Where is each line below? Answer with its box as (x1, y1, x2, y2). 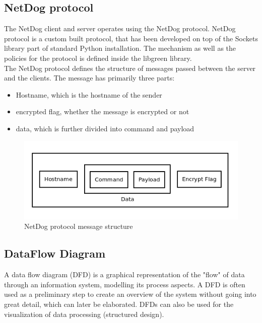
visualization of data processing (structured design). (4, 308, 164, 319)
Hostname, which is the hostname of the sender (16, 89, 162, 100)
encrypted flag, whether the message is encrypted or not (16, 106, 189, 117)
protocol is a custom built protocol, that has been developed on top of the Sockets (4, 33, 258, 43)
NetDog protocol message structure (24, 221, 133, 231)
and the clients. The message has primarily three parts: (4, 72, 175, 83)
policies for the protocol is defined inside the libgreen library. (4, 52, 192, 63)
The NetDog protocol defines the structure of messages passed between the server (4, 62, 256, 73)
